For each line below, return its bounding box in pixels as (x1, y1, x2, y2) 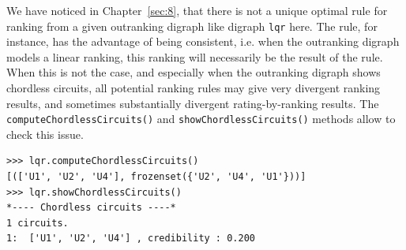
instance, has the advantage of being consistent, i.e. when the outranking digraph (6, 33, 400, 50)
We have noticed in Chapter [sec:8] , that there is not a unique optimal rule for (6, 2, 388, 18)
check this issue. (6, 125, 84, 142)
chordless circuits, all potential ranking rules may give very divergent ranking (6, 80, 381, 96)
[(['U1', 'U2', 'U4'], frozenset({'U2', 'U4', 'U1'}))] (6, 171, 306, 183)
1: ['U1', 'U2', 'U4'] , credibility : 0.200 (6, 233, 255, 244)
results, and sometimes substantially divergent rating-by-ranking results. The (6, 95, 379, 111)
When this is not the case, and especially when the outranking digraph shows (6, 64, 381, 80)
